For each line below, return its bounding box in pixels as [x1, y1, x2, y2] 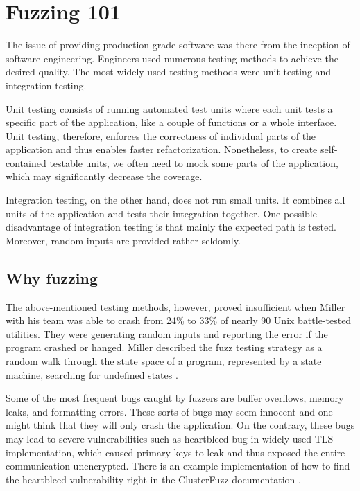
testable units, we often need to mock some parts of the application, [49, 155, 338, 170]
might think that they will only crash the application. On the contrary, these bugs [6, 418, 355, 432]
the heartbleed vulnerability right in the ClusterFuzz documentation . [6, 472, 301, 486]
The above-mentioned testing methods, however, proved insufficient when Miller [6, 299, 345, 314]
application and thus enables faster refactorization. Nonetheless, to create [6, 142, 318, 157]
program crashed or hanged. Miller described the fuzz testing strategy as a [6, 340, 323, 355]
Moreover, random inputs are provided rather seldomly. [6, 233, 241, 247]
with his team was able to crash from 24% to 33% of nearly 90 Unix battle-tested [6, 313, 352, 328]
